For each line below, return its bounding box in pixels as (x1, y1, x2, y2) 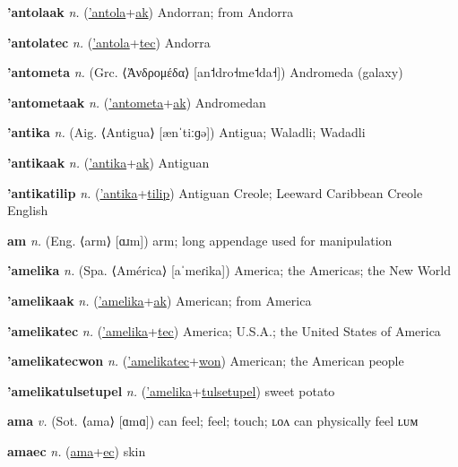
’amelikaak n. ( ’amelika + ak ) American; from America (7, 290, 312, 309)
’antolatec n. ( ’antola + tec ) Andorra (7, 32, 211, 51)
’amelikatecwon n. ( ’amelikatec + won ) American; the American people (7, 351, 404, 370)
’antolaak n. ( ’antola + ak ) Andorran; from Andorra (7, 3, 294, 21)
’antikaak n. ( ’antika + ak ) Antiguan (7, 152, 210, 171)
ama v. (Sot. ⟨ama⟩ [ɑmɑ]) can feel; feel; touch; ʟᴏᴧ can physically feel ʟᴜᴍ (7, 411, 419, 430)
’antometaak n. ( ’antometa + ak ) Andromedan (7, 92, 266, 111)
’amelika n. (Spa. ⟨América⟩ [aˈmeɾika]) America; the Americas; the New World (7, 261, 452, 280)
